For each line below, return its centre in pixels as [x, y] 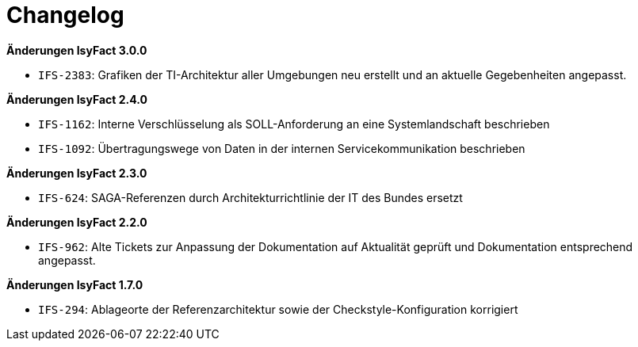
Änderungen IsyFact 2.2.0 [77, 222]
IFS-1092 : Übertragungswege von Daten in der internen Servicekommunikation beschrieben [282, 148]
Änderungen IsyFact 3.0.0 [77, 50]
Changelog [65, 15]
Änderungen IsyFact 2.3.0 [77, 173]
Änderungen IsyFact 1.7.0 [75, 284]
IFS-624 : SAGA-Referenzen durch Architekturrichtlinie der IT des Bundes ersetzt [250, 197]
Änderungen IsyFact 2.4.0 [77, 99]
